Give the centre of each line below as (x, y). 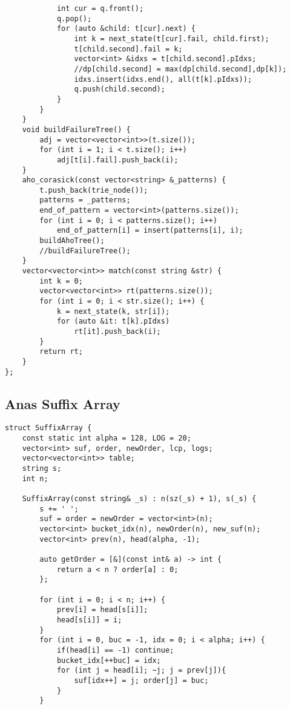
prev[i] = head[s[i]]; (102, 610)
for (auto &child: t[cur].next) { (126, 29)
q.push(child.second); (120, 89)
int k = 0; (61, 281)
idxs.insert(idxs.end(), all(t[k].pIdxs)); (163, 79)
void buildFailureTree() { (76, 129)
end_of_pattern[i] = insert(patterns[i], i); (150, 231)
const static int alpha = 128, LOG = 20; (107, 438)
